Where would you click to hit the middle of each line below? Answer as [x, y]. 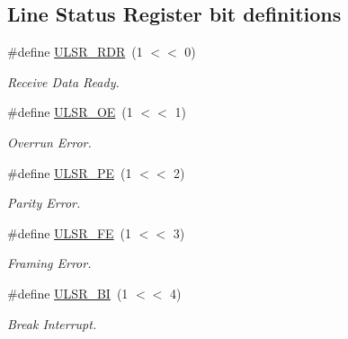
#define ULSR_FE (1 [70, 232]
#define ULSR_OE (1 [70, 112]
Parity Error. [44, 203]
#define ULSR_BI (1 [68, 293]
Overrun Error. [49, 142]
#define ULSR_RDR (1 [75, 52]
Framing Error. [49, 263]
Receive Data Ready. [63, 81]
